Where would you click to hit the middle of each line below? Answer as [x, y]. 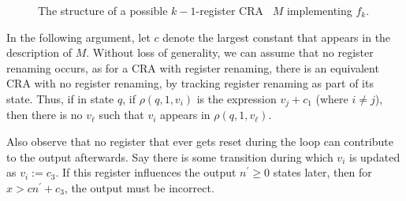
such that [121, 115]
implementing [319, 10]
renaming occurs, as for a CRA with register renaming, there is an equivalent [193, 67]
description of [39, 52]
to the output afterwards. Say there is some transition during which [170, 156]
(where [332, 98]
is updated [374, 156]
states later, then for [322, 172]
